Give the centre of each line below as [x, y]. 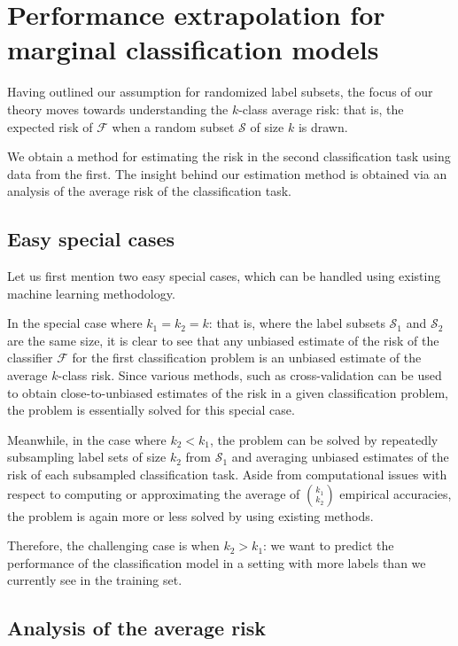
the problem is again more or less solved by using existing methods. [190, 515]
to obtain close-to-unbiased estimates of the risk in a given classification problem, [228, 392]
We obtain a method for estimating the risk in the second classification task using [229, 156]
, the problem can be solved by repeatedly [324, 439]
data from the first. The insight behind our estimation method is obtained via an [227, 173]
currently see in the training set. [95, 580]
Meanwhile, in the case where [87, 439]
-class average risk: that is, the [321, 109]
